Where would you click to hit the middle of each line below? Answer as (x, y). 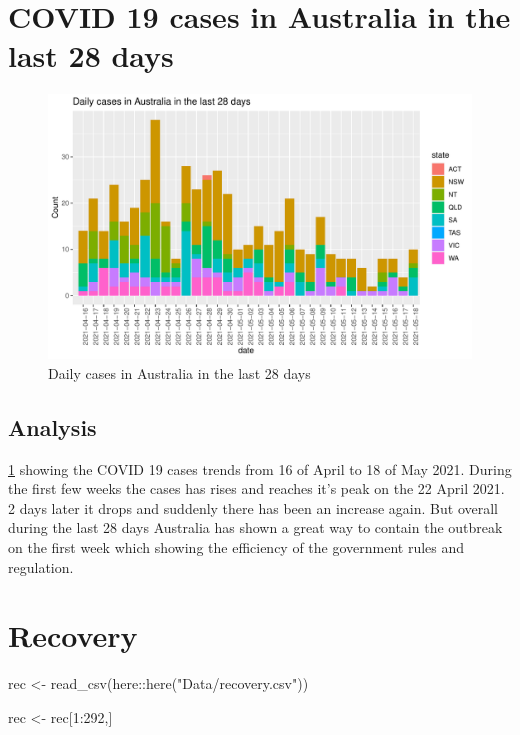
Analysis (52, 426)
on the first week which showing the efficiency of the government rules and (236, 547)
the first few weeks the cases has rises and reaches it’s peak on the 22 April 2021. (256, 488)
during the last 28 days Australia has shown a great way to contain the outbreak (255, 527)
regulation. (41, 566)
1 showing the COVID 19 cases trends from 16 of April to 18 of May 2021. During (260, 468)
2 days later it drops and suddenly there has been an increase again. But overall (253, 507)
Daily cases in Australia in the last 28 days (179, 372)
